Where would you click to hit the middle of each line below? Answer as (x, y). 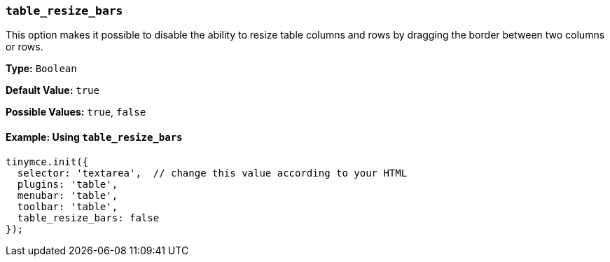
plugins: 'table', (68, 184)
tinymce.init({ (47, 161)
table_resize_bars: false (88, 218)
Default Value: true (53, 90)
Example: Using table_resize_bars (94, 137)
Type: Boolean (41, 69)
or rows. (25, 47)
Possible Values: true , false (76, 112)
